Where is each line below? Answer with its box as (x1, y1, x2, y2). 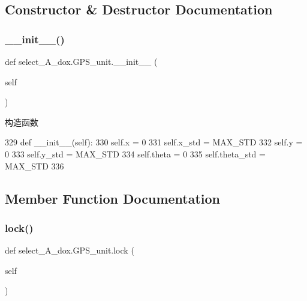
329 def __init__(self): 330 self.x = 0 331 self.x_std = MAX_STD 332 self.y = (5, 136, 303, 148)
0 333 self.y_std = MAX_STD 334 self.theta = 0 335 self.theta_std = (5, 147, 266, 160)
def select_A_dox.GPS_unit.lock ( (5, 244, 134, 257)
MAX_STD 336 (5, 159, 64, 172)
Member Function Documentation (5, 189, 221, 207)
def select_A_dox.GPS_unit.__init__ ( (5, 55, 158, 67)
